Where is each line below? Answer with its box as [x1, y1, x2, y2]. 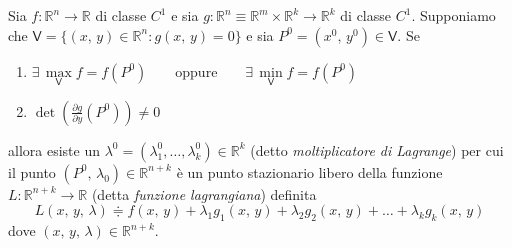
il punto [8, 161, 56, 182]
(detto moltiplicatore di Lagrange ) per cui [250, 139, 504, 160]
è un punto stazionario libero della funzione [176, 161, 443, 182]
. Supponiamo [411, 5, 496, 25]
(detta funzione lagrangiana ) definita [91, 183, 317, 204]
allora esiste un [8, 139, 100, 160]
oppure [175, 65, 218, 80]
